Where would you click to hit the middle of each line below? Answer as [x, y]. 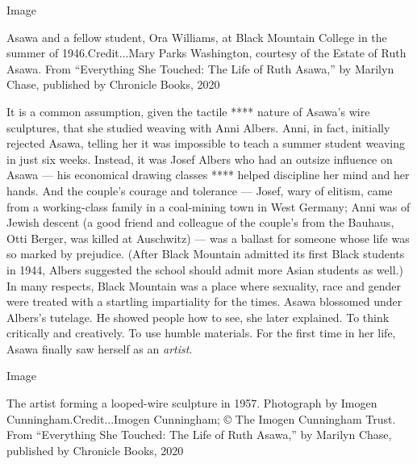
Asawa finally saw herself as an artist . [100, 348]
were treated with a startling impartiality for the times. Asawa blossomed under [204, 301]
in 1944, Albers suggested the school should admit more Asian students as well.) [205, 269]
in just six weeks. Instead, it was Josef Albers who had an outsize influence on [200, 159]
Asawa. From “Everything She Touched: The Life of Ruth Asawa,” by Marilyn [200, 68]
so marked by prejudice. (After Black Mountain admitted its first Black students [206, 254]
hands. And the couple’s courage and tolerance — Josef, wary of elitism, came [200, 190]
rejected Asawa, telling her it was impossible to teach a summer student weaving [206, 143]
